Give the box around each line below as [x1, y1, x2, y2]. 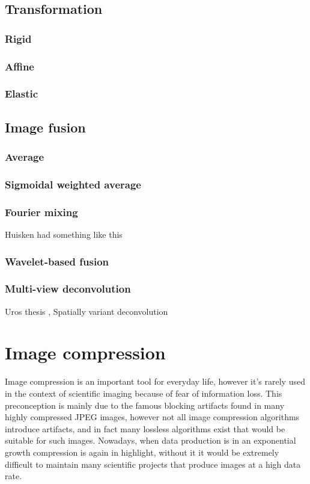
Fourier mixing [5, 204, 78, 219]
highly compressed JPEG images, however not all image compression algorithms [5, 411, 300, 423]
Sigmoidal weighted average [5, 176, 141, 191]
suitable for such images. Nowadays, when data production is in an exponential [5, 434, 296, 447]
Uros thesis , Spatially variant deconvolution [5, 305, 168, 317]
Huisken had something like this [5, 228, 123, 240]
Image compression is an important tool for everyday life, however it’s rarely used [5, 375, 305, 388]
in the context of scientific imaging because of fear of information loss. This [5, 386, 282, 399]
